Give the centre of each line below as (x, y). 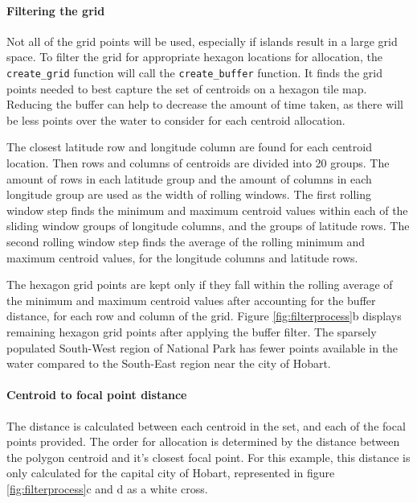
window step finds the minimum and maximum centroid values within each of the (207, 210)
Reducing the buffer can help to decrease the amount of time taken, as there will (205, 104)
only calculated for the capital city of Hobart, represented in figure (171, 473)
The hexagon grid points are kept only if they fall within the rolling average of (200, 284)
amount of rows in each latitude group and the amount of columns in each (189, 178)
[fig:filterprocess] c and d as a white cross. (107, 488)
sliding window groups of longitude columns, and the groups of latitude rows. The (208, 226)
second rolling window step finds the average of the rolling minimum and (186, 241)
